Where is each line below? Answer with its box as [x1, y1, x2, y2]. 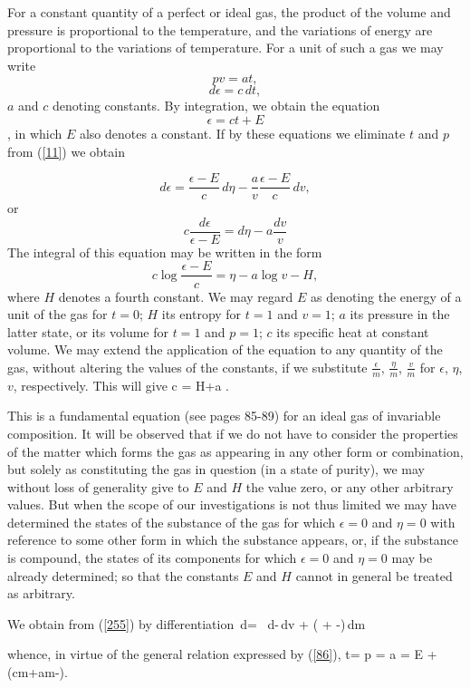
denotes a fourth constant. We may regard [58, 286, 293, 305]
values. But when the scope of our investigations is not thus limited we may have [7, 495, 457, 514]
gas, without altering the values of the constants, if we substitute [7, 357, 368, 376]
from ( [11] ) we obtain [7, 141, 125, 160]
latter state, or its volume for [7, 322, 168, 341]
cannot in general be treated [295, 566, 453, 585]
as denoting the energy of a [310, 286, 462, 305]
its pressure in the [350, 305, 450, 324]
